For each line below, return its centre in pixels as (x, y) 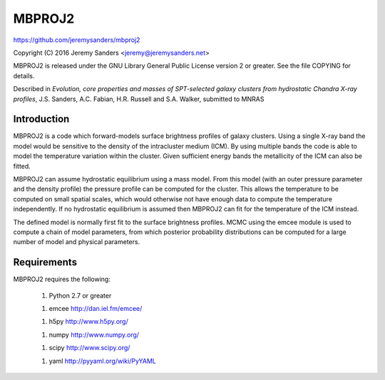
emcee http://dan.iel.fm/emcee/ (96, 308)
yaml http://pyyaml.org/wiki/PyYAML (102, 361)
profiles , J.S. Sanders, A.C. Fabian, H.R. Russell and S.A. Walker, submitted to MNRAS (139, 99)
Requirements (45, 262)
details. (24, 75)
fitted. (22, 166)
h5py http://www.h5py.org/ (88, 322)
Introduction (41, 119)
